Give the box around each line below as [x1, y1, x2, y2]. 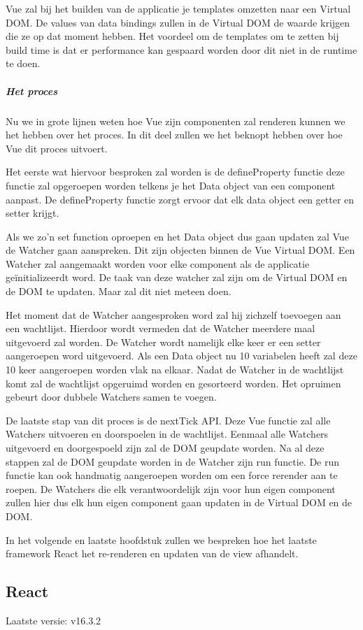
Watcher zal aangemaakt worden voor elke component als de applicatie [6, 256, 310, 271]
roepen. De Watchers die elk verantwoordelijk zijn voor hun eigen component [6, 481, 336, 496]
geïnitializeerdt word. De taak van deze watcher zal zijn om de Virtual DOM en [6, 270, 348, 285]
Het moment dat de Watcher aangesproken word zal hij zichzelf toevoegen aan [6, 307, 341, 322]
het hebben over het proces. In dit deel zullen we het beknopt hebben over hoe [6, 127, 343, 142]
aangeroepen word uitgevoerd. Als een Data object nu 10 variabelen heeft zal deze [6, 348, 357, 363]
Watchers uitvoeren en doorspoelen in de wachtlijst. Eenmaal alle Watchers [6, 427, 329, 441]
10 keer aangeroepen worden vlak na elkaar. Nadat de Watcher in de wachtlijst [6, 362, 344, 377]
